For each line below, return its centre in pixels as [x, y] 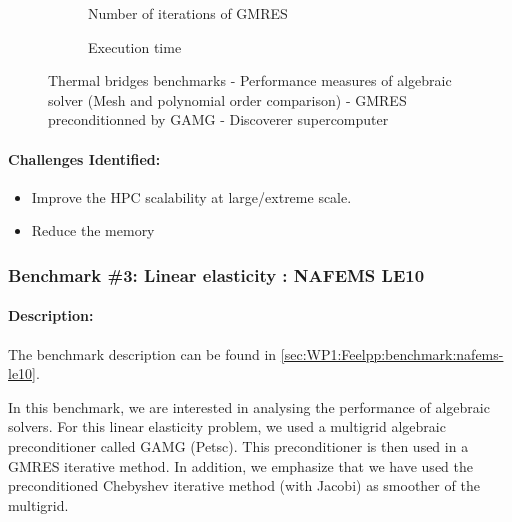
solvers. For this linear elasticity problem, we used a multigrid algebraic [227, 426]
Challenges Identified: [84, 158]
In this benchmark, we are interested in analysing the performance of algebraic [249, 406]
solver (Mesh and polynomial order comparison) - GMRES [227, 99]
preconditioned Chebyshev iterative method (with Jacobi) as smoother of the [244, 485]
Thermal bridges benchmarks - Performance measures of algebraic [250, 80]
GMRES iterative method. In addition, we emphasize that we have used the [240, 465]
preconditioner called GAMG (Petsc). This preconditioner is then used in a [238, 445]
